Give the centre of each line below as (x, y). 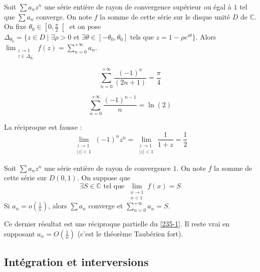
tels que (142, 37)
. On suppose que (103, 178)
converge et (106, 206)
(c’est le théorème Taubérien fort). (130, 234)
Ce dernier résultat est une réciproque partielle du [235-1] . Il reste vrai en (117, 224)
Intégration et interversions (76, 262)
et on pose (85, 26)
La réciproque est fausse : (43, 126)
